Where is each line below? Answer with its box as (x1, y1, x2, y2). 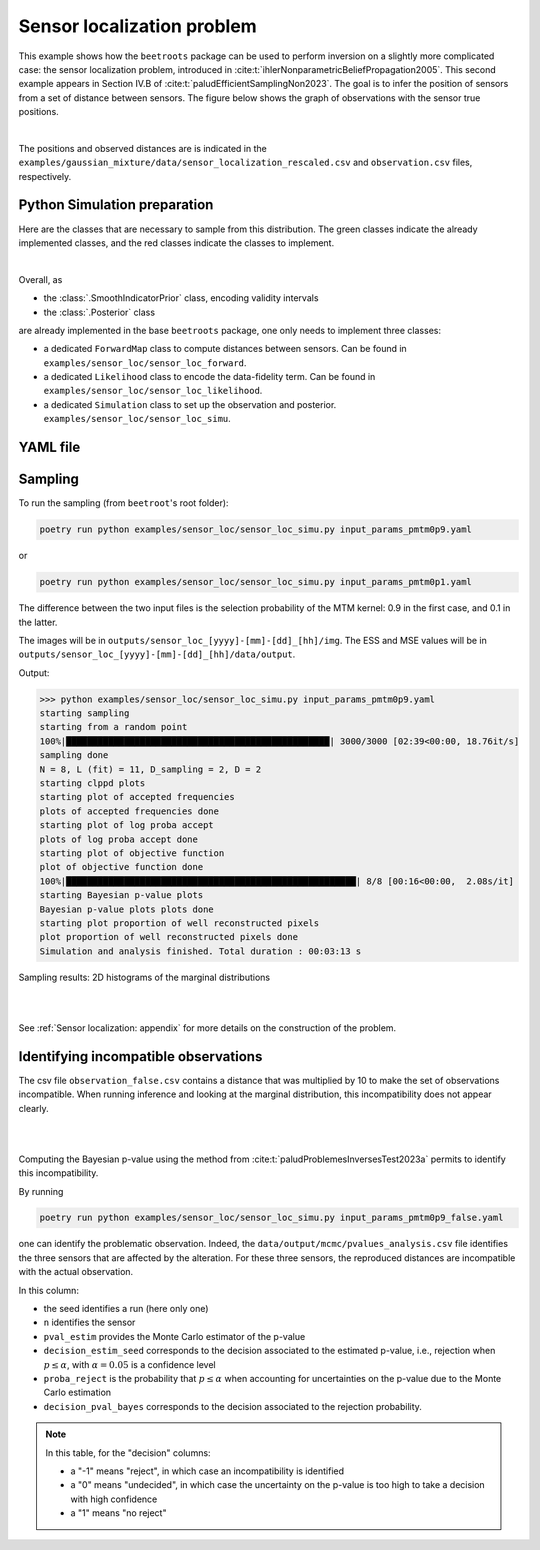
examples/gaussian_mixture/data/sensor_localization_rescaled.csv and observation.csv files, (18, 156, 473, 169)
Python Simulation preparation (18, 196, 214, 214)
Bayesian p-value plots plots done (39, 903, 214, 915)
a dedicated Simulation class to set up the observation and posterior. (43, 398, 337, 410)
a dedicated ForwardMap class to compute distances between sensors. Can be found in (43, 343, 407, 355)
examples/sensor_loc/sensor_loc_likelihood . (43, 385, 263, 397)
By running (18, 1185, 64, 1197)
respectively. (18, 170, 72, 182)
